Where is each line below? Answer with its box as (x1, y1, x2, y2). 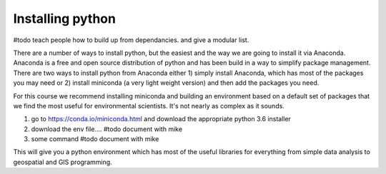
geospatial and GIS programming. (13, 158, 112, 166)
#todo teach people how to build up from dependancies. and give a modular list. (13, 36, 249, 44)
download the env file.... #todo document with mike (31, 125, 182, 133)
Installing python (13, 11, 116, 26)
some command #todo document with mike (31, 135, 159, 143)
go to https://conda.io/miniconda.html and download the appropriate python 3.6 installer (31, 115, 291, 123)
